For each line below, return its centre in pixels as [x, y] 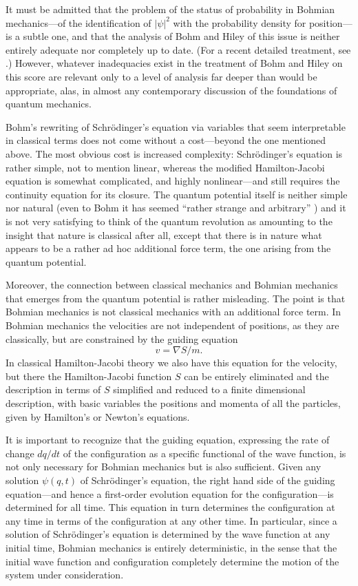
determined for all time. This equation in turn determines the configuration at [170, 507]
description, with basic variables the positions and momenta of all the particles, [173, 403]
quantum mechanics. [49, 104]
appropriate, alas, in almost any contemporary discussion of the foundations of [171, 90]
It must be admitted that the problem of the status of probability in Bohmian [170, 9]
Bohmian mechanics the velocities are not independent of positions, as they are [172, 325]
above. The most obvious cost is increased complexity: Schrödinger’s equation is [174, 153]
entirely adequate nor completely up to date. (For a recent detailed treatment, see [178, 49]
